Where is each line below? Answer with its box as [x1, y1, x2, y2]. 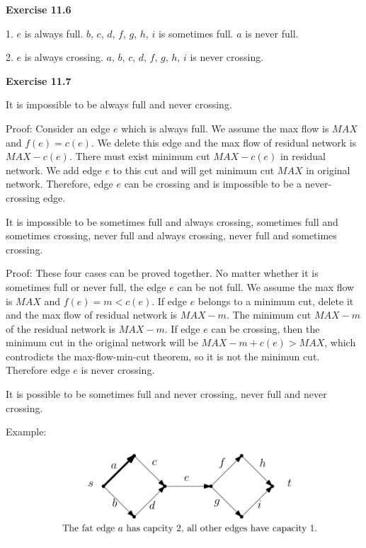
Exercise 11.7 [6, 73, 72, 88]
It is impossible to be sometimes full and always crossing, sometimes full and [6, 214, 338, 229]
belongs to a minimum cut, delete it [198, 293, 354, 308]
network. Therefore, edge [6, 176, 113, 191]
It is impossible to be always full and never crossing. [6, 97, 232, 112]
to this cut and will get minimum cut [113, 162, 275, 177]
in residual [280, 149, 326, 164]
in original [306, 162, 350, 177]
